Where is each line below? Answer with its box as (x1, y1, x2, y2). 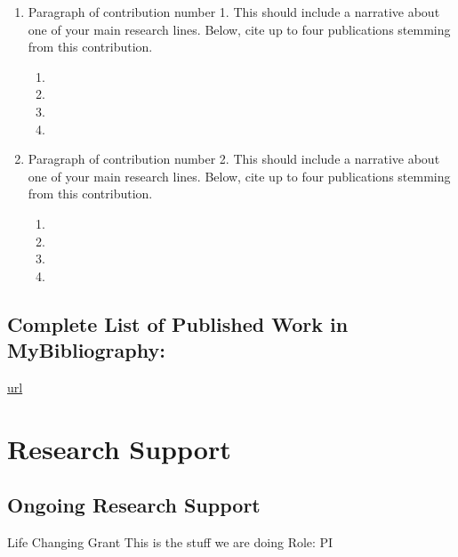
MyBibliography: (7, 336, 165, 364)
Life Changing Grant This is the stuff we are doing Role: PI (7, 533, 333, 552)
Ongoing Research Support (7, 491, 261, 519)
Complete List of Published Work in (7, 310, 349, 337)
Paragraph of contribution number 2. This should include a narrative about (28, 149, 440, 168)
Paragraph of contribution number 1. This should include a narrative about (28, 3, 440, 20)
